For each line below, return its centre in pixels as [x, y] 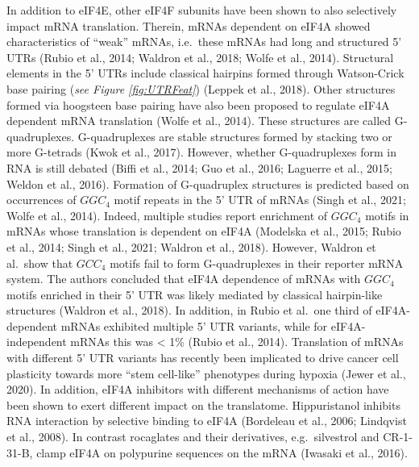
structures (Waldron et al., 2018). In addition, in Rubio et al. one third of [189, 310]
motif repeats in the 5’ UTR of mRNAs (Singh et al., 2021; [260, 200]
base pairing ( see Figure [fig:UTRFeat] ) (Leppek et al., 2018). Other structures [201, 88]
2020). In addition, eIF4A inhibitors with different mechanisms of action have [198, 389]
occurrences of [41, 200]
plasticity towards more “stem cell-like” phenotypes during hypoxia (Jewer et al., [206, 373]
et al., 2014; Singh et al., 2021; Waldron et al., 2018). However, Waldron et [191, 246]
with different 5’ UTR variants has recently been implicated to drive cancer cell [203, 358]
